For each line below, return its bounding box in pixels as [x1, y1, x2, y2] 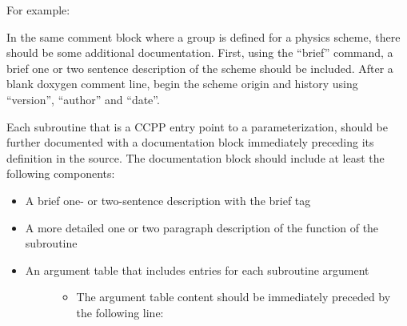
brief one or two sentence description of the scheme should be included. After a [6, 59, 393, 76]
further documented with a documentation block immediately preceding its [6, 134, 374, 151]
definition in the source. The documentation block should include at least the [6, 149, 385, 166]
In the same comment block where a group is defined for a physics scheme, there [6, 28, 401, 45]
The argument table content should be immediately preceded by [76, 288, 391, 305]
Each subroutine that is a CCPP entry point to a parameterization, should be [6, 118, 389, 135]
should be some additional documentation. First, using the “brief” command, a [6, 44, 393, 61]
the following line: [76, 304, 164, 320]
